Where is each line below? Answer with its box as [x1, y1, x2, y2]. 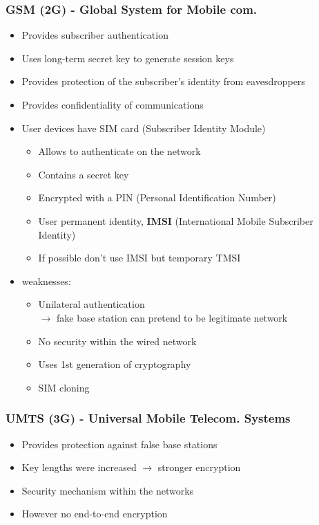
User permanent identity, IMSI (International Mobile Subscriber [38, 213, 313, 228]
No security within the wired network [38, 333, 197, 348]
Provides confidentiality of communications [21, 98, 204, 111]
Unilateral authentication [38, 297, 145, 311]
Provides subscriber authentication [21, 28, 168, 42]
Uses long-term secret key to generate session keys [21, 50, 234, 65]
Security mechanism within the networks [21, 483, 194, 497]
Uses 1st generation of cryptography [38, 357, 191, 371]
